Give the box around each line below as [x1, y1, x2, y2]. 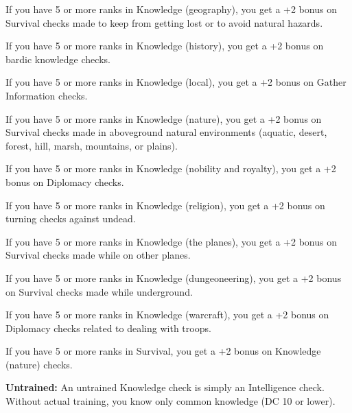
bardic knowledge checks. [5, 51, 110, 66]
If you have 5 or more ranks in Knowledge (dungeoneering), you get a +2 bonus [5, 270, 342, 285]
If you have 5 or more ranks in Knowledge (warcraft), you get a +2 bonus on [5, 307, 329, 322]
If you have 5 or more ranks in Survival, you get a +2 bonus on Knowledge [5, 344, 321, 358]
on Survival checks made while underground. [5, 284, 193, 298]
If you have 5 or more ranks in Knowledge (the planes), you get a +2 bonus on [5, 234, 337, 248]
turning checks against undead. [5, 211, 136, 226]
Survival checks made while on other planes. [5, 248, 191, 262]
